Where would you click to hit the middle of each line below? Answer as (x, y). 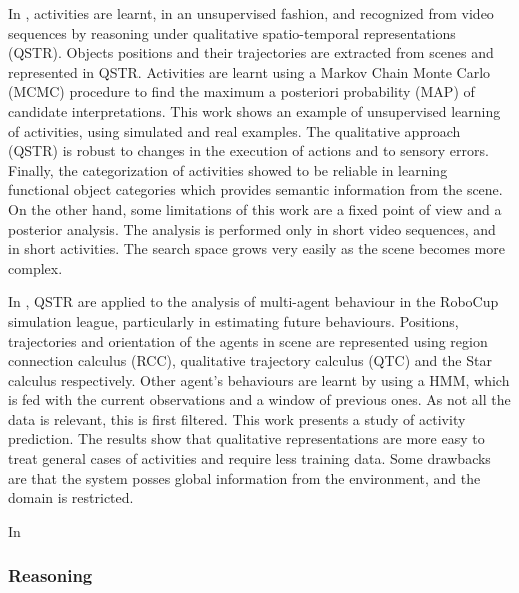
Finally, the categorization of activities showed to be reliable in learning (228, 169)
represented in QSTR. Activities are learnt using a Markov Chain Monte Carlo (249, 71)
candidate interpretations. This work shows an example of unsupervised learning (254, 110)
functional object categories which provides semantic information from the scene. (255, 189)
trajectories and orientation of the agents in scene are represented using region (248, 340)
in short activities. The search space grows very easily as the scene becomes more (256, 248)
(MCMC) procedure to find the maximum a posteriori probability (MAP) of (241, 91)
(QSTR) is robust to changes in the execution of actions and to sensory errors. (248, 150)
